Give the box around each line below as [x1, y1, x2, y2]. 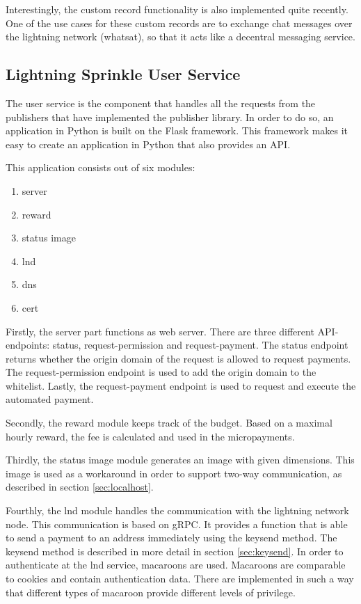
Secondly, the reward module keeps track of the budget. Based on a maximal [6, 415, 332, 430]
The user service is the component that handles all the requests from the [6, 95, 316, 110]
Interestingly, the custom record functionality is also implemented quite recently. [6, 2, 348, 16]
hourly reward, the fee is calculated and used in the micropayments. [6, 429, 295, 443]
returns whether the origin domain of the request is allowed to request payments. [6, 351, 351, 365]
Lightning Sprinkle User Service [6, 63, 241, 85]
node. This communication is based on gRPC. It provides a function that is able [6, 516, 348, 531]
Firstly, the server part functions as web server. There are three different [6, 324, 314, 338]
